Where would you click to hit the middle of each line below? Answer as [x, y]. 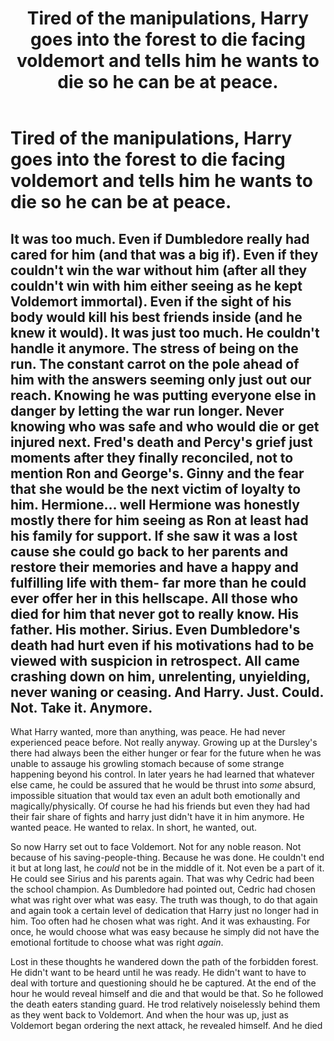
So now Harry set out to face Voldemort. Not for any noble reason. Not [156, 846]
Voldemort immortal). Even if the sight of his [151, 301]
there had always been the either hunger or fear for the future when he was [166, 753]
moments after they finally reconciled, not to [152, 457]
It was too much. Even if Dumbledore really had [160, 238]
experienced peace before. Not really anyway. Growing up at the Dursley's [164, 742]
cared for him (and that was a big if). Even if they [164, 254]
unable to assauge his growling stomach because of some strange [147, 763]
